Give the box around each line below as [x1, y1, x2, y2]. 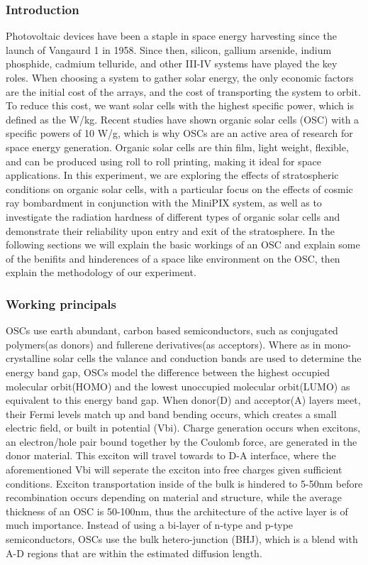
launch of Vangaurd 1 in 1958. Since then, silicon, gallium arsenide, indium [6, 42, 332, 57]
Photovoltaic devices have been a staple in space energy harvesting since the [6, 28, 337, 43]
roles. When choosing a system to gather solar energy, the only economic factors [6, 70, 354, 84]
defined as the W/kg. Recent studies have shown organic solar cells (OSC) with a [6, 111, 359, 126]
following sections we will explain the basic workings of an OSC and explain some [6, 237, 360, 252]
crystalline [6, 351, 50, 366]
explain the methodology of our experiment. [6, 265, 196, 280]
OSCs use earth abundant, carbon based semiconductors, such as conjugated [6, 323, 338, 338]
